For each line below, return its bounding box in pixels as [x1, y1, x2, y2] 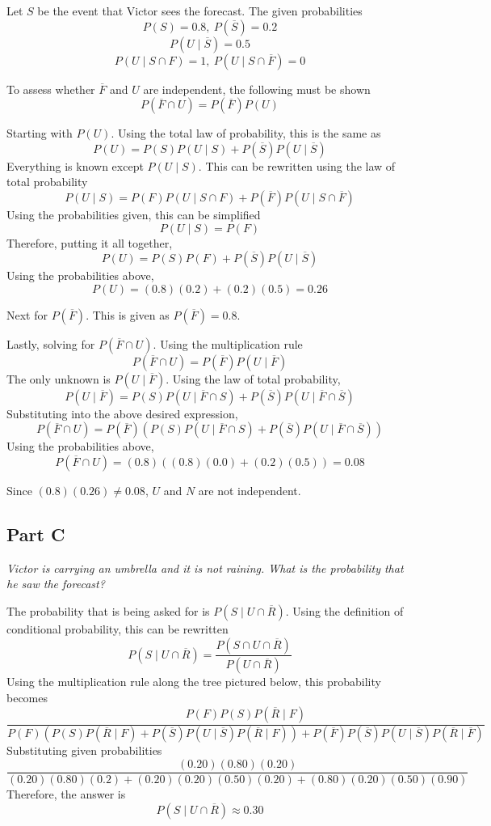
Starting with [6, 125, 73, 142]
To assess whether [6, 80, 95, 97]
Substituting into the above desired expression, [6, 405, 238, 421]
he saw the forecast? [6, 575, 105, 592]
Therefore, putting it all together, [6, 234, 173, 251]
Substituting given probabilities [6, 742, 162, 759]
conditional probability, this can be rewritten [6, 620, 229, 637]
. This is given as [86, 306, 170, 323]
